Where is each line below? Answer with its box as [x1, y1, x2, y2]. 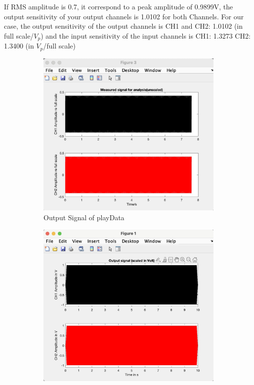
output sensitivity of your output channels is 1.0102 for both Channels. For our [4, 11, 244, 21]
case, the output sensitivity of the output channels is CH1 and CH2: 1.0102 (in [4, 21, 243, 31]
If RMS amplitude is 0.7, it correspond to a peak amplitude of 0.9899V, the [4, 1, 233, 11]
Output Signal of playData [43, 212, 125, 222]
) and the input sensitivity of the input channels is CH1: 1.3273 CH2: [41, 30, 251, 41]
